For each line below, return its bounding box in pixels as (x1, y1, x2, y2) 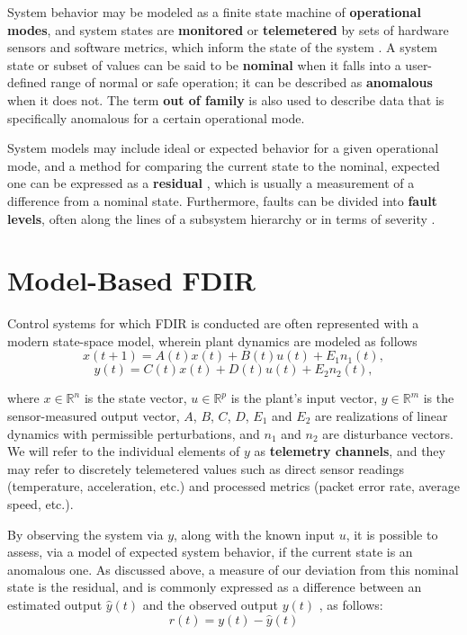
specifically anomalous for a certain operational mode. (7, 108, 305, 127)
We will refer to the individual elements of (7, 442, 240, 461)
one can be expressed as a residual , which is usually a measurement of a (7, 174, 415, 192)
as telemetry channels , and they (254, 442, 445, 461)
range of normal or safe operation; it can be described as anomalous (50, 73, 433, 92)
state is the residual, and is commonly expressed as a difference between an (7, 577, 422, 596)
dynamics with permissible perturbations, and (7, 424, 260, 443)
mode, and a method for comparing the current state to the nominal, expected (7, 156, 440, 174)
